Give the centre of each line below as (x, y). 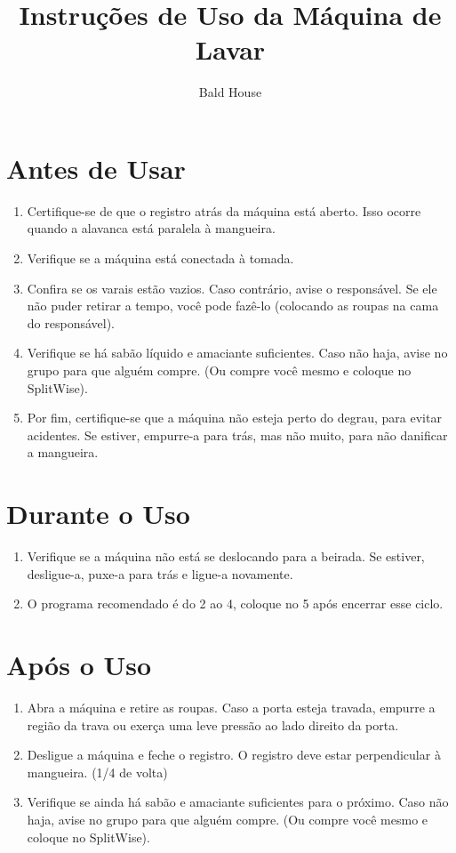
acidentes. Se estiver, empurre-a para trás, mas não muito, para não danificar (237, 435)
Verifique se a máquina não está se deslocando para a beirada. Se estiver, (226, 556)
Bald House (230, 92)
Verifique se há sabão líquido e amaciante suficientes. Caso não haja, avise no (237, 353)
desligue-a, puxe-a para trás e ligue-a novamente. (160, 573)
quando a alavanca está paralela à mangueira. (151, 228)
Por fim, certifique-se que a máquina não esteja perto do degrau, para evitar (234, 418)
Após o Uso (79, 665)
